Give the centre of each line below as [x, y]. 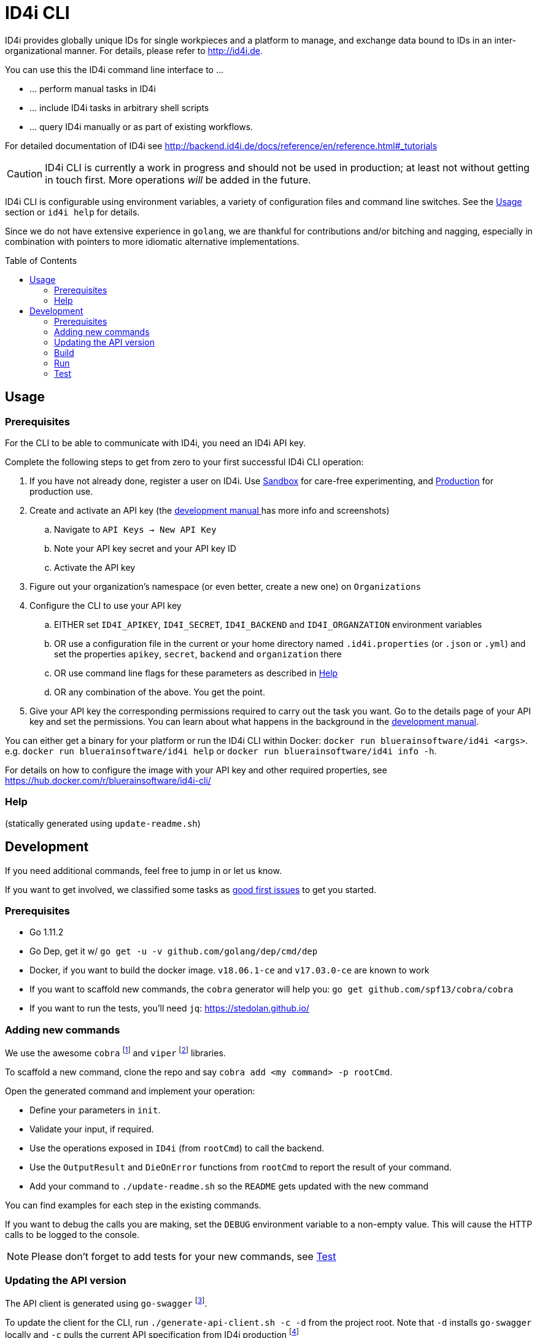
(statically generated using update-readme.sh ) [103, 823]
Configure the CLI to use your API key [106, 605]
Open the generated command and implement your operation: [130, 1091]
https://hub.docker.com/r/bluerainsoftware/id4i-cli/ [108, 780]
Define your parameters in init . [95, 1110]
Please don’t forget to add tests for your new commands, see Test [184, 1256]
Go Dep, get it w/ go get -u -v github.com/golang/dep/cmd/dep [174, 951]
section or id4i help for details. [72, 212]
